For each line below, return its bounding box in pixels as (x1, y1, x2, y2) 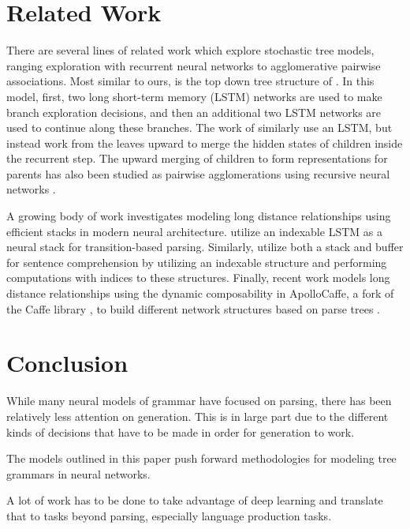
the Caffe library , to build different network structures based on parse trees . (6, 300, 380, 317)
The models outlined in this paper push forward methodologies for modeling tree (6, 450, 397, 467)
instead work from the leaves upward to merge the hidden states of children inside (6, 134, 403, 151)
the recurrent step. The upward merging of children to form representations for (6, 150, 388, 167)
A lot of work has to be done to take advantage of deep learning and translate (6, 492, 383, 508)
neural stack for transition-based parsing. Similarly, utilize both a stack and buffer (6, 238, 404, 255)
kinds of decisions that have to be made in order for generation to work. (6, 423, 355, 440)
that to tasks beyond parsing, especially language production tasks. (6, 507, 332, 523)
